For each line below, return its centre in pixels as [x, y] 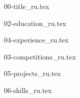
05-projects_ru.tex [32, 73]
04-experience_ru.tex [36, 40]
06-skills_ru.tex [28, 90]
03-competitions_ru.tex [40, 56]
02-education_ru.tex [35, 23]
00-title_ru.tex [27, 6]
